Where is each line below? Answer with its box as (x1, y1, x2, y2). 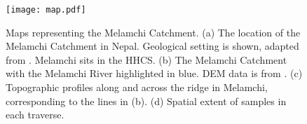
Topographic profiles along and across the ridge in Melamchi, (6, 80, 268, 95)
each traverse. (6, 107, 64, 122)
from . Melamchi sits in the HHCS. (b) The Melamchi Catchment (6, 52, 287, 67)
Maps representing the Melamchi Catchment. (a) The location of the (6, 25, 301, 39)
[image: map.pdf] (6, 5, 86, 15)
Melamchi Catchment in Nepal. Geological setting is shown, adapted (6, 39, 299, 53)
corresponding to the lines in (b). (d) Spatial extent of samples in (6, 93, 287, 108)
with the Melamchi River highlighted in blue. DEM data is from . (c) (6, 66, 303, 81)
